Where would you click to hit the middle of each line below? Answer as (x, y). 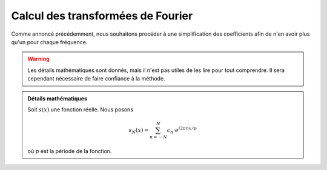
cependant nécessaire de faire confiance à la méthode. (97, 79)
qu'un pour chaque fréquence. (49, 42)
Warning (38, 59)
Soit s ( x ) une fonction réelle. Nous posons (80, 110)
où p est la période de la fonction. (70, 151)
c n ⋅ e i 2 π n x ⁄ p (182, 130)
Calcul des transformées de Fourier (102, 16)
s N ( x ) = (139, 131)
